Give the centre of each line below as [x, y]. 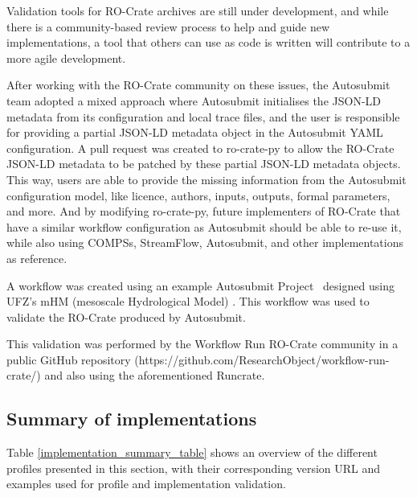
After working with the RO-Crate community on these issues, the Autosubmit [198, 85]
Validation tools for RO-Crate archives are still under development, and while [198, 10]
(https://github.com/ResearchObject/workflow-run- [262, 359]
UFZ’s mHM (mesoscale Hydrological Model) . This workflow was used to [188, 301]
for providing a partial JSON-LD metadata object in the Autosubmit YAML [195, 132]
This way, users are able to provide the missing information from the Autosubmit [206, 179]
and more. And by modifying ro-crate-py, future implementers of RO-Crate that [204, 211]
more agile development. [66, 58]
